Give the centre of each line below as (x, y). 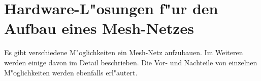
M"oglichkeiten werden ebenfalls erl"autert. (71, 72)
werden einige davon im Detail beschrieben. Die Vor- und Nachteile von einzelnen (131, 62)
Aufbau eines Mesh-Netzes (99, 28)
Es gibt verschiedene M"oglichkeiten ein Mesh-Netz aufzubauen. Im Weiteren (124, 52)
